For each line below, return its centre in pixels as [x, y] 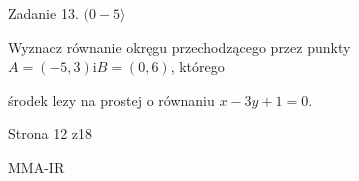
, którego [197, 66]
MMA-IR [36, 166]
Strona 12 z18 [50, 133]
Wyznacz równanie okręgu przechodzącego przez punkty [179, 46]
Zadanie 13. [43, 13]
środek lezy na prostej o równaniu [111, 99]
